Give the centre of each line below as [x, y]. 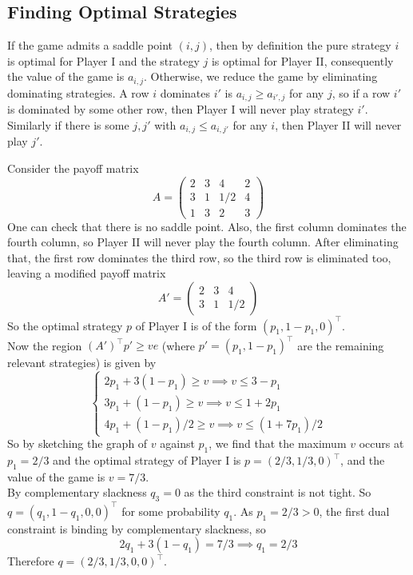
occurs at [381, 443]
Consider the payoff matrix [73, 168]
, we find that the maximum [278, 443]
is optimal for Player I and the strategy [103, 60]
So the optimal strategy [65, 325]
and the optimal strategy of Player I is [147, 460]
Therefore [31, 561]
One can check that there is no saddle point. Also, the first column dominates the [207, 226]
